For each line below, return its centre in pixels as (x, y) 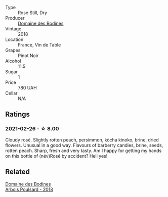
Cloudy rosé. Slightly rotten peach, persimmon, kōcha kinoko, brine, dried (82, 140)
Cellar (11, 93)
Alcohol (13, 61)
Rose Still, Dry (32, 13)
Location (14, 39)
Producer (15, 18)
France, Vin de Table (39, 45)
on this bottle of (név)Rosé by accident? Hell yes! (56, 156)
